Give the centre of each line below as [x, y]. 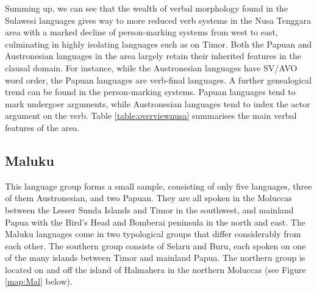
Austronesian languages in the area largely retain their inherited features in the [153, 56]
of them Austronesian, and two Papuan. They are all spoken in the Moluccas [148, 198]
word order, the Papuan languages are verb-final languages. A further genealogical [158, 80]
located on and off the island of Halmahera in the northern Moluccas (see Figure [155, 269]
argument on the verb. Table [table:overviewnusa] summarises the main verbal [151, 116]
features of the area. [42, 127]
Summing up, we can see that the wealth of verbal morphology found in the [147, 8]
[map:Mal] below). [39, 281]
